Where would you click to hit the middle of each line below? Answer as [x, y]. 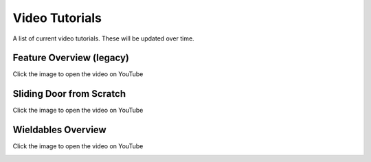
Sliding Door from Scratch [69, 94]
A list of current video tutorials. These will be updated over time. [104, 38]
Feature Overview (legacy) [71, 58]
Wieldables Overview [59, 130]
